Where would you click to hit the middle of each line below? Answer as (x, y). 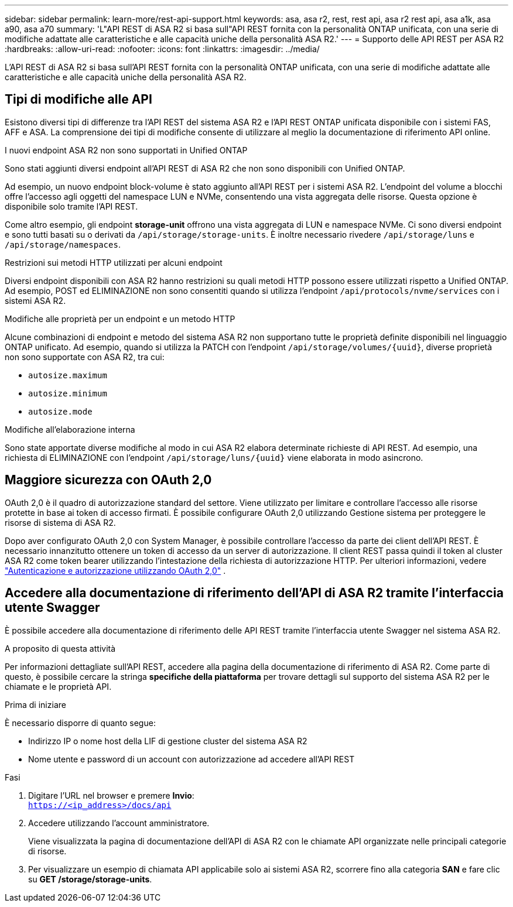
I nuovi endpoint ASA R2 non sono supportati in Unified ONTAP (126, 150)
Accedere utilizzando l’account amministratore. (119, 823)
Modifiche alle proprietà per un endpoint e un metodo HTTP (120, 319)
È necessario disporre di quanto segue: (80, 723)
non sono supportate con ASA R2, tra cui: (85, 357)
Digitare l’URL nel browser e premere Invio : (111, 795)
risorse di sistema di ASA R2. (60, 522)
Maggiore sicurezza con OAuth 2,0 (108, 480)
